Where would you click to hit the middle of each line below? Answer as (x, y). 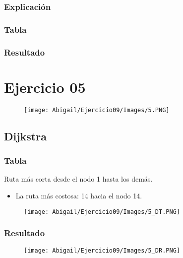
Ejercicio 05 (45, 87)
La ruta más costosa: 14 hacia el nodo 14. (79, 195)
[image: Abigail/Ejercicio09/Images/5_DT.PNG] (102, 212)
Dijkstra (25, 136)
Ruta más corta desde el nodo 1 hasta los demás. (78, 179)
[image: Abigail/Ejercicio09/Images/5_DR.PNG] (102, 251)
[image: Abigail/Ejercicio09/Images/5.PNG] (97, 110)
